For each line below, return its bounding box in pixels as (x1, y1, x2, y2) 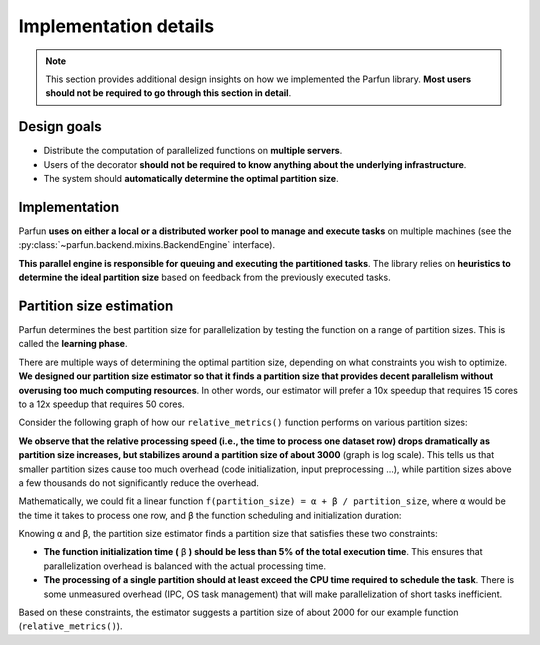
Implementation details (18, 15, 215, 37)
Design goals (18, 118, 102, 135)
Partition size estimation (18, 297, 174, 314)
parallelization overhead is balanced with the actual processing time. (43, 560, 327, 572)
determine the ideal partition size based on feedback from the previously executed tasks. (18, 271, 391, 284)
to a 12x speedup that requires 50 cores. (18, 398, 185, 410)
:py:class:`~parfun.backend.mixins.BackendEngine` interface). (18, 239, 275, 251)
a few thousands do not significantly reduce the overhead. (18, 476, 260, 489)
